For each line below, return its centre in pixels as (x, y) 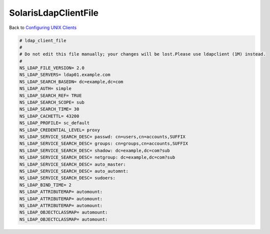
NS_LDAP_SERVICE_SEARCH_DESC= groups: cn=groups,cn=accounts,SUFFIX (104, 144)
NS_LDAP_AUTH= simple (45, 89)
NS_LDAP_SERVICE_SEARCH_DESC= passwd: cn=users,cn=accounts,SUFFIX (103, 137)
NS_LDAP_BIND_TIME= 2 (45, 185)
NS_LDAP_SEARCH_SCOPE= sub (52, 102)
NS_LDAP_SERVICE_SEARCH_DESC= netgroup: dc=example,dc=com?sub (97, 158)
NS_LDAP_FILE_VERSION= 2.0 (52, 68)
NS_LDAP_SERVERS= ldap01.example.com (65, 75)
